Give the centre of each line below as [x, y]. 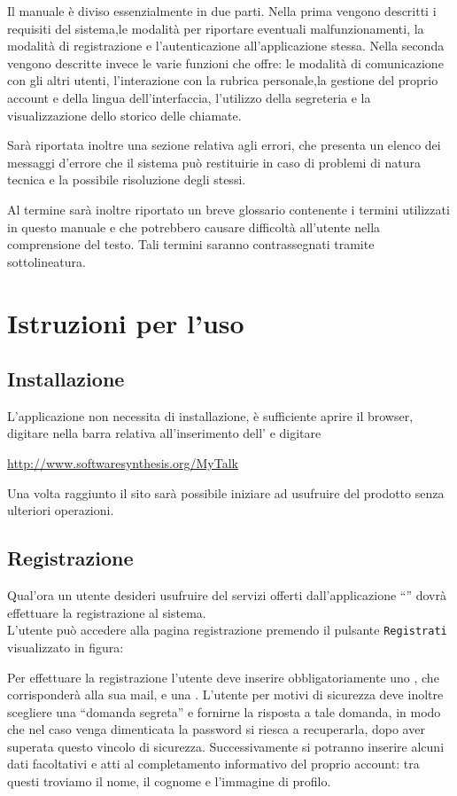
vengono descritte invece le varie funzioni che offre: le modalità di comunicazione [225, 62]
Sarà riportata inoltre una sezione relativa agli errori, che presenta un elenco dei [224, 145]
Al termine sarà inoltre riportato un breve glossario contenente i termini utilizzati [228, 209]
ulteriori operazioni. [61, 510]
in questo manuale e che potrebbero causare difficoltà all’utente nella [194, 226]
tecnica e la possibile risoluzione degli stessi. [127, 179]
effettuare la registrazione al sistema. [107, 612]
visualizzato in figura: [66, 647]
